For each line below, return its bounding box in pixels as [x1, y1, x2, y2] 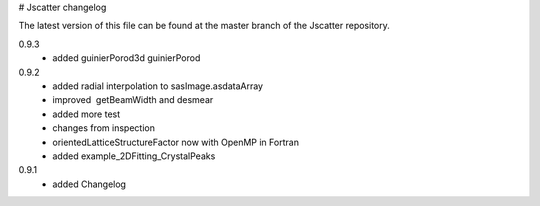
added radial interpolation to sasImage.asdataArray [52, 80, 264, 92]
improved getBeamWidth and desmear [52, 94, 214, 106]
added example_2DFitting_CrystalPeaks [52, 150, 216, 162]
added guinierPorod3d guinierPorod [52, 52, 201, 64]
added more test [52, 108, 121, 120]
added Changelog [52, 178, 127, 190]
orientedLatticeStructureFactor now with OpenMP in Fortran [52, 136, 300, 148]
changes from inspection [52, 122, 155, 134]
